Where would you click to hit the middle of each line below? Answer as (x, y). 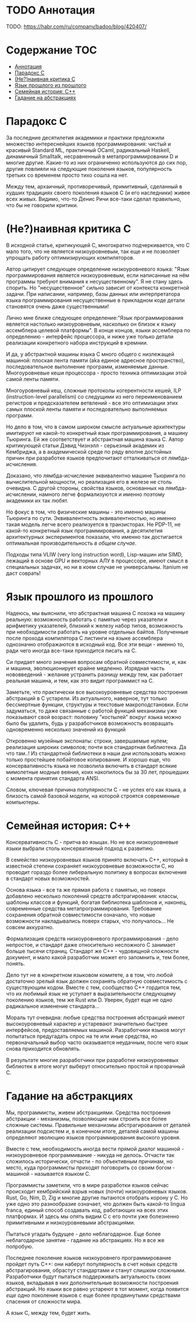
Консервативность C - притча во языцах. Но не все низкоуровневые (92, 842)
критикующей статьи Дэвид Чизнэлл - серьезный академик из (85, 445)
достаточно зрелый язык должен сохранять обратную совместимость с (97, 981)
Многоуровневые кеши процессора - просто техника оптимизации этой (97, 373)
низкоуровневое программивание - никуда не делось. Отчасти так (90, 1155)
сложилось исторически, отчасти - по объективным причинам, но (90, 1161)
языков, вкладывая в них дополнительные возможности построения (92, 1283)
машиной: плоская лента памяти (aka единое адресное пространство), (96, 360)
